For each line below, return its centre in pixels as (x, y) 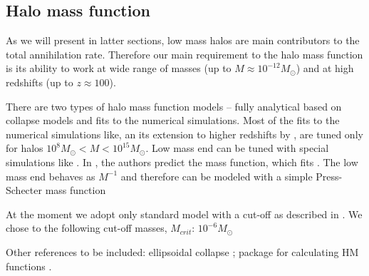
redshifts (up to (40, 82)
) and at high (325, 68)
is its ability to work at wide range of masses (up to (119, 68)
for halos (25, 148)
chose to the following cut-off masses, (87, 228)
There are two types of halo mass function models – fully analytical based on (174, 106)
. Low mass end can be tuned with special (237, 148)
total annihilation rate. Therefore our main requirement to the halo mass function (184, 54)
